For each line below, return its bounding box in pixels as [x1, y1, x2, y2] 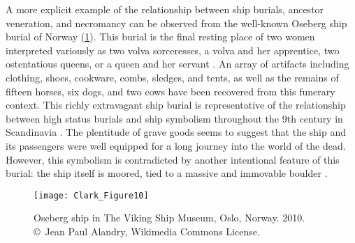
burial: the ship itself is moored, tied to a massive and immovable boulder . [6, 166, 328, 180]
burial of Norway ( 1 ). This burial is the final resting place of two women [6, 29, 315, 44]
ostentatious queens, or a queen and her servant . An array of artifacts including [6, 56, 349, 71]
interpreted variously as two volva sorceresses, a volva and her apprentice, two [6, 42, 340, 57]
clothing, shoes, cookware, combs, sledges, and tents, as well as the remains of [6, 70, 339, 84]
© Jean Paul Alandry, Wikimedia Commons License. [34, 224, 260, 238]
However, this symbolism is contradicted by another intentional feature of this [6, 152, 340, 166]
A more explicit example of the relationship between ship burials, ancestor [6, 2, 324, 16]
